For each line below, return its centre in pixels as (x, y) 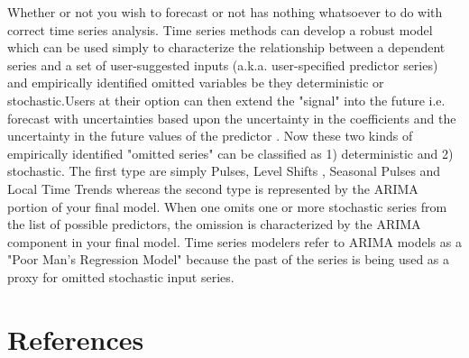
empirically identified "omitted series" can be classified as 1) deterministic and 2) (230, 153)
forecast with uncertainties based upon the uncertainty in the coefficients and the (232, 118)
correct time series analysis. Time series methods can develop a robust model (220, 29)
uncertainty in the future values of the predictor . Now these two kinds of (210, 136)
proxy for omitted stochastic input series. (121, 276)
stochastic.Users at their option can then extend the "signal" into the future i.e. (226, 100)
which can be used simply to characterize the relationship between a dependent (226, 47)
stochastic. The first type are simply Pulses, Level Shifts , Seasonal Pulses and (224, 171)
